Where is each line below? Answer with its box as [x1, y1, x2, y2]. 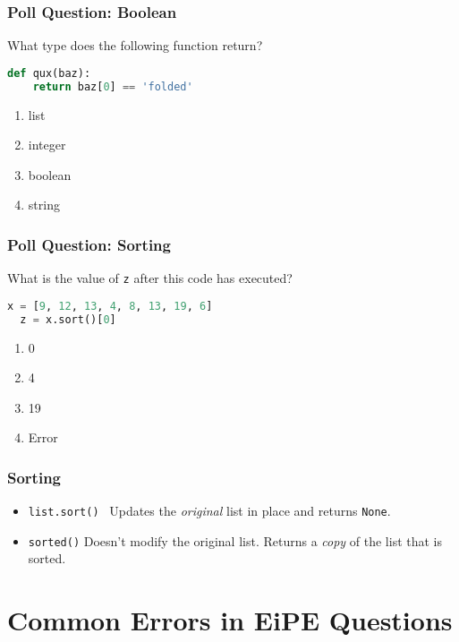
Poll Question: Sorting [7, 233, 171, 255]
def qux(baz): [7, 66, 91, 80]
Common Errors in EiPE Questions [7, 602, 453, 638]
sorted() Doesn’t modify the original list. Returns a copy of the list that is [28, 531, 443, 550]
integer [28, 135, 66, 154]
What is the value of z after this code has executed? [7, 269, 293, 287]
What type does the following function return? [7, 36, 263, 55]
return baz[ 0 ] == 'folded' [32, 80, 193, 93]
